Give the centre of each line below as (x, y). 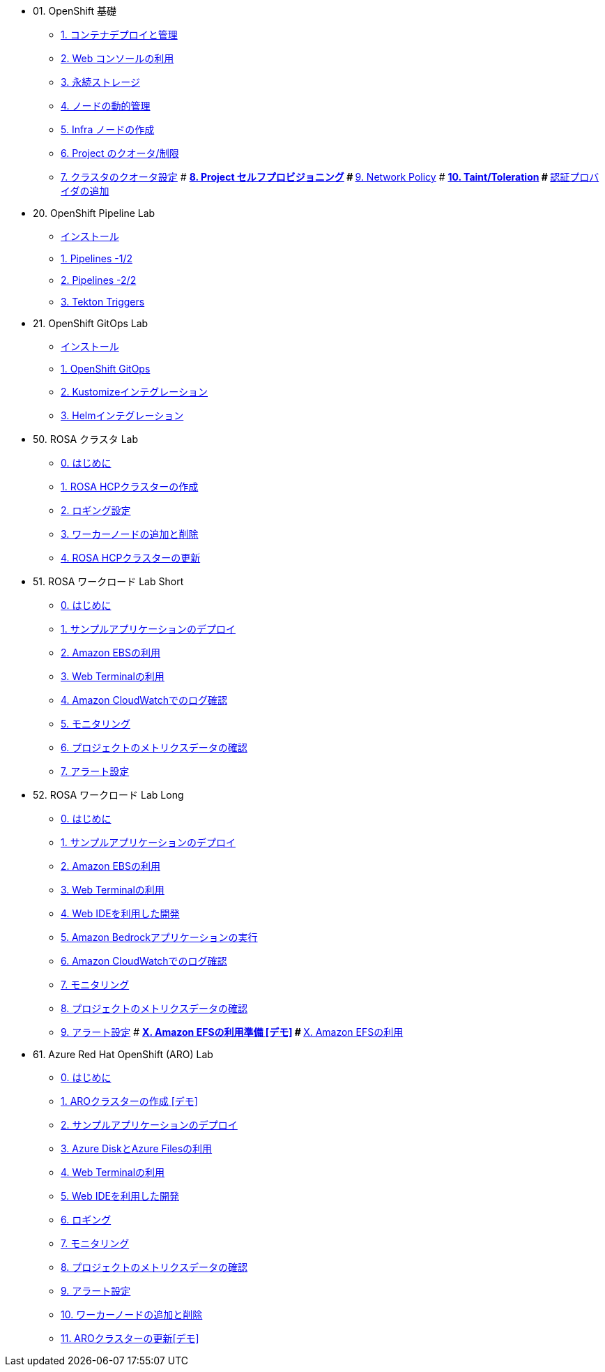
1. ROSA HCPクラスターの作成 (130, 487)
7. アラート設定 (95, 771)
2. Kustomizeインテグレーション (135, 392)
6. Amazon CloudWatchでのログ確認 (144, 961)
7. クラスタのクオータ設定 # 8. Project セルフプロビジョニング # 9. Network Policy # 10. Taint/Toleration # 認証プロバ (330, 177)
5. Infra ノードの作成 (108, 129)
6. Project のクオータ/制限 (120, 153)
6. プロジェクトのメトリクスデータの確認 (154, 747)
